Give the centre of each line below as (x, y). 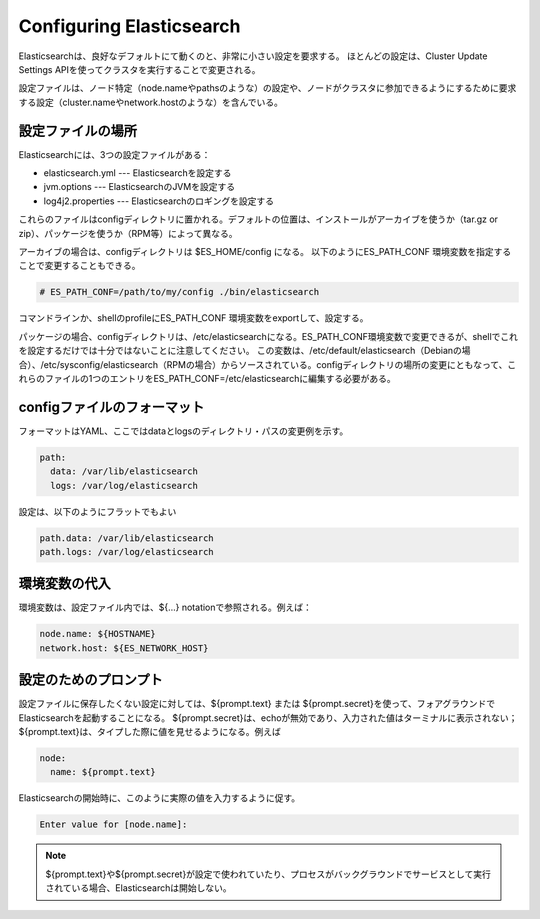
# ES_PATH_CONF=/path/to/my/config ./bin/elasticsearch (179, 292)
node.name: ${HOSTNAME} (98, 634)
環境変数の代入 (64, 583)
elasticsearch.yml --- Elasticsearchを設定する (137, 173)
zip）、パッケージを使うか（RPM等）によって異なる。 (128, 233)
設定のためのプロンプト (91, 680)
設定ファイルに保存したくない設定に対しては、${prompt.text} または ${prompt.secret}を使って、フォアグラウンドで (256, 704)
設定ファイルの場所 (77, 130)
